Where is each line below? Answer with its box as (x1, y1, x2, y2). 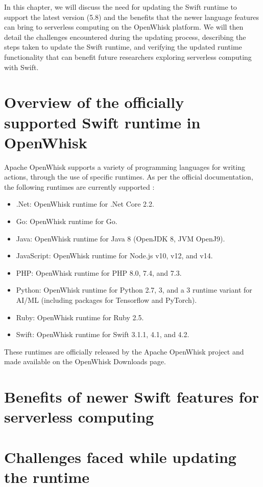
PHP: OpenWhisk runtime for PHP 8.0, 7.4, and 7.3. (16, 267, 182, 278)
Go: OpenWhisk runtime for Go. (16, 216, 117, 227)
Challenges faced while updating (4, 446, 236, 467)
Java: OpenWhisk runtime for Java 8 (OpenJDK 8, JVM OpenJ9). (16, 233, 225, 243)
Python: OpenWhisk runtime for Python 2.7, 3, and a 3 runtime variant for (16, 284, 252, 295)
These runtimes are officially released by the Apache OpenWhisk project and (4, 346, 244, 357)
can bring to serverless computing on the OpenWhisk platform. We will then (4, 21, 244, 32)
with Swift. (4, 61, 39, 72)
